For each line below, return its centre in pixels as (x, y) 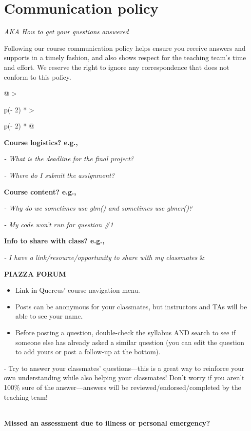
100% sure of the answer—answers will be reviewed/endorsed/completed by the (123, 387)
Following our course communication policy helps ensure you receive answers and (125, 48)
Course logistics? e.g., (41, 142)
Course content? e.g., (40, 191)
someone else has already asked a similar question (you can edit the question (130, 342)
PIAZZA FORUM (35, 273)
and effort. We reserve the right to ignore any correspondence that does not (117, 67)
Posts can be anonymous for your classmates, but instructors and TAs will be (131, 306)
